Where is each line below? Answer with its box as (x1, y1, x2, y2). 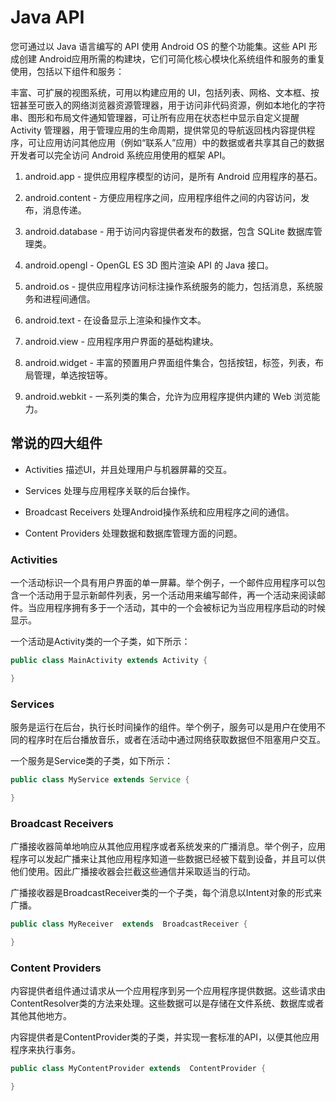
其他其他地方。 (10, 1010, 72, 1022)
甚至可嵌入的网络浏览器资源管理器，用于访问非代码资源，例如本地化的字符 (18, 99, 326, 111)
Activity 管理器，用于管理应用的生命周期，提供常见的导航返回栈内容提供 (10, 124, 307, 136)
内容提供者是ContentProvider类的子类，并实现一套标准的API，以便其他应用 (10, 1031, 320, 1043)
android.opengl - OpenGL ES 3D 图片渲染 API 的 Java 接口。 (24, 259, 275, 271)
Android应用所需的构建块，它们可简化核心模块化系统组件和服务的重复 (38, 52, 326, 65)
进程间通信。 (42, 292, 96, 305)
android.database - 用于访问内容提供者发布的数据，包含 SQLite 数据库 (24, 225, 314, 237)
